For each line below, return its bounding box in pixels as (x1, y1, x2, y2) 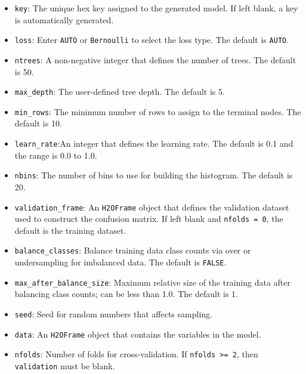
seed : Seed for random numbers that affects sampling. (14, 308, 212, 320)
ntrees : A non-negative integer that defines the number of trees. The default (14, 53, 296, 66)
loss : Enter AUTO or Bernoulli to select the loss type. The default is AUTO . (14, 33, 289, 46)
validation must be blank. (14, 360, 115, 372)
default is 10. (14, 117, 62, 129)
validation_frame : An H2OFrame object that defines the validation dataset (14, 200, 289, 213)
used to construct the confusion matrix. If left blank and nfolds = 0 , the (14, 212, 283, 225)
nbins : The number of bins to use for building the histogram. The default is (14, 169, 293, 181)
